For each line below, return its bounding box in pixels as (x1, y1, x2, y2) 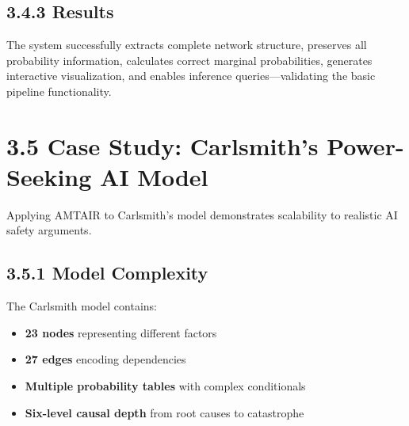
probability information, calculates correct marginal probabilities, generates (6, 51, 373, 68)
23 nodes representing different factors (25, 324, 217, 340)
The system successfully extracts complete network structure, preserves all (6, 36, 367, 53)
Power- (327, 129, 404, 162)
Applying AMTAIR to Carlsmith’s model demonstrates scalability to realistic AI (6, 206, 398, 223)
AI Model (100, 160, 208, 192)
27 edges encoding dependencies (25, 351, 186, 367)
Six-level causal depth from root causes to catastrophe (25, 404, 304, 420)
